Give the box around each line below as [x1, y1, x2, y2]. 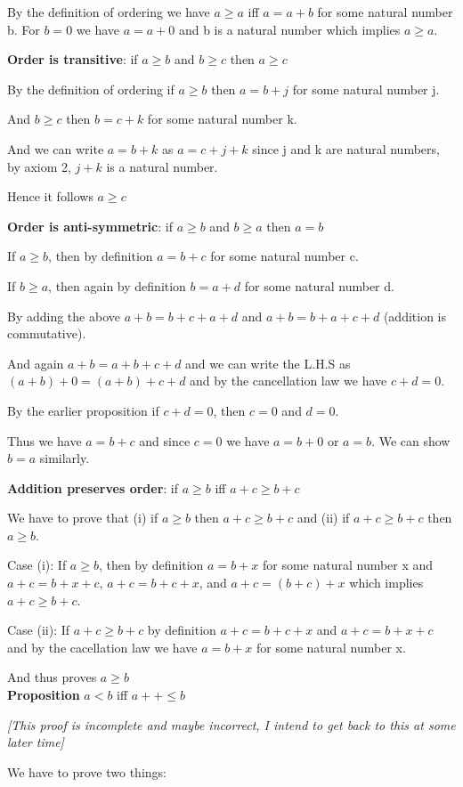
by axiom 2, [7, 157, 71, 175]
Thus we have [7, 431, 82, 450]
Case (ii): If [7, 621, 70, 639]
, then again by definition [48, 276, 186, 295]
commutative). [7, 324, 86, 343]
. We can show [371, 431, 451, 450]
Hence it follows [7, 187, 93, 206]
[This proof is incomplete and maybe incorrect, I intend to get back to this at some [7, 715, 456, 734]
